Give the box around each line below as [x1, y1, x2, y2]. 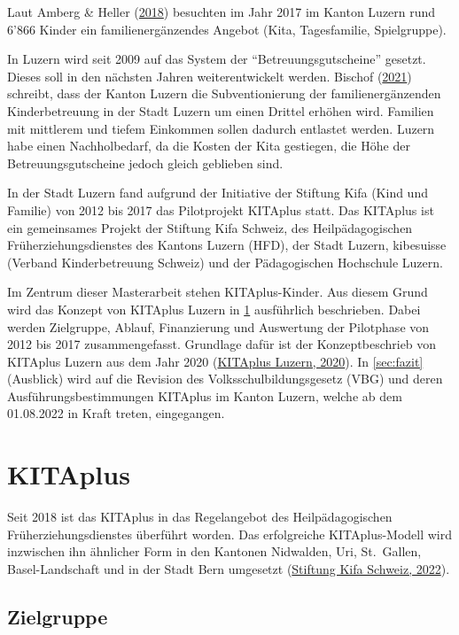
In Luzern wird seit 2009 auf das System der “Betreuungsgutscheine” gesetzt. [7, 50, 426, 68]
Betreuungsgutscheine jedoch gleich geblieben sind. [7, 153, 284, 172]
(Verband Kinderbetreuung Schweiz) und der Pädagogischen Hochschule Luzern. [7, 252, 443, 271]
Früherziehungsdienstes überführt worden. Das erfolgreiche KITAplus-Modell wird [7, 524, 453, 543]
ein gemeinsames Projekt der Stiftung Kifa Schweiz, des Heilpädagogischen [7, 218, 413, 236]
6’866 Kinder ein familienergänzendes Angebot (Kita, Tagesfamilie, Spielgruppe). [7, 19, 447, 38]
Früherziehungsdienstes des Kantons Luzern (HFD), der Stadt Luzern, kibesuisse [7, 236, 447, 254]
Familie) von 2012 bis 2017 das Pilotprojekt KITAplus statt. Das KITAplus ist [7, 200, 434, 219]
